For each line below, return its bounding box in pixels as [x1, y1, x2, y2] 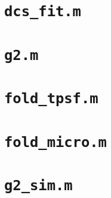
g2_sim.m [4, 177, 73, 194]
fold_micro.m [4, 133, 107, 151]
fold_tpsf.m [4, 90, 98, 107]
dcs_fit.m [4, 3, 81, 20]
